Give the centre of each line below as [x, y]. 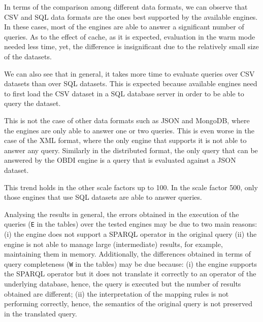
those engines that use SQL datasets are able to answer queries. [103, 197]
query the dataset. [32, 103]
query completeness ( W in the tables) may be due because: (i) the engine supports [131, 263]
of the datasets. [28, 56]
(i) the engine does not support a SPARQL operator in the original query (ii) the [130, 234]
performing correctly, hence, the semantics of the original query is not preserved [128, 303]
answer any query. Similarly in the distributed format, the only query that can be [131, 150]
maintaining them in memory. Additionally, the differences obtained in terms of [128, 254]
